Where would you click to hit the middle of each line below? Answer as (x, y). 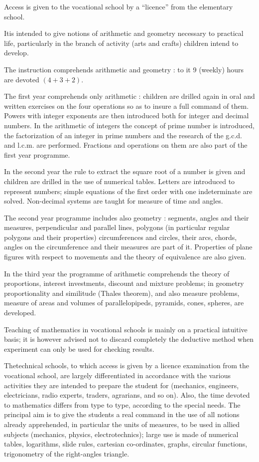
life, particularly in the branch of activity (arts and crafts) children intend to (121, 43)
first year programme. (37, 154)
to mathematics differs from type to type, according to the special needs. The (122, 404)
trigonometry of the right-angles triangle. (67, 453)
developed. (20, 313)
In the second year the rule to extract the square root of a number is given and (125, 171)
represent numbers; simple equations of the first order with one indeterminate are (128, 191)
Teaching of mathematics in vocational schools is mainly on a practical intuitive (126, 329)
